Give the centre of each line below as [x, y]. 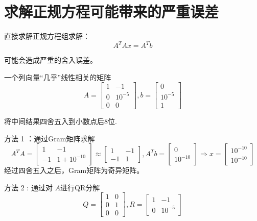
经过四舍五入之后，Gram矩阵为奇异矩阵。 [74, 170]
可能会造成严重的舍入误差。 [51, 60]
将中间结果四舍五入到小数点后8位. [61, 121]
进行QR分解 [80, 187]
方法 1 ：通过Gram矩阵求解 [50, 138]
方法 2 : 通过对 [28, 187]
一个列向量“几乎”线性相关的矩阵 [58, 77]
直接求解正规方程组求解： [47, 36]
